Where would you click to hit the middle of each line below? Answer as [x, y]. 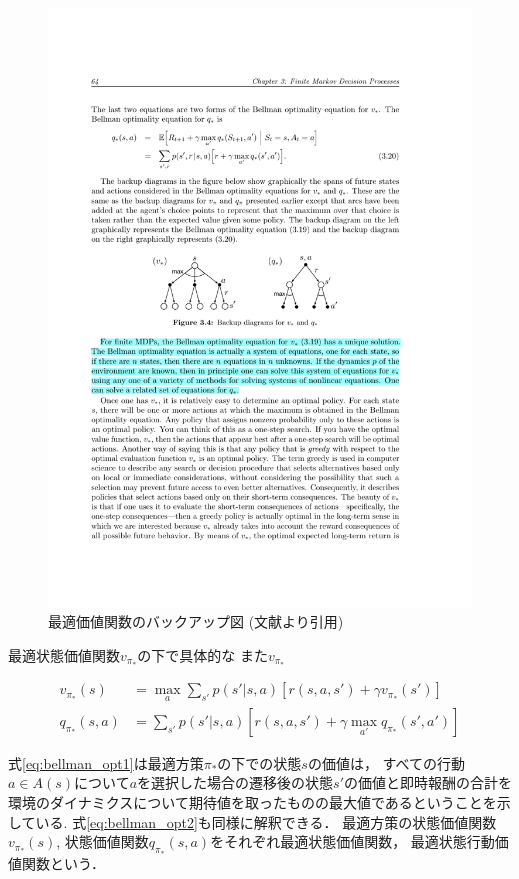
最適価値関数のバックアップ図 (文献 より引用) [196, 621]
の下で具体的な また [202, 654]
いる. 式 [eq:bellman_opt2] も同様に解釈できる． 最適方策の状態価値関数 [266, 821]
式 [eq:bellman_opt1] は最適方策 [106, 762]
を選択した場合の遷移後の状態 [235, 782]
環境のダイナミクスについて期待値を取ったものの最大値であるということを [252, 801]
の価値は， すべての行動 [386, 762]
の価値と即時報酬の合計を [427, 782]
